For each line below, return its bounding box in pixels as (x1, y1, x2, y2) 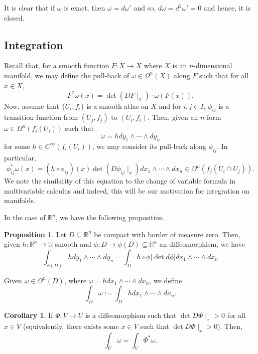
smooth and (55, 239, 91, 249)
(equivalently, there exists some (23, 320, 119, 331)
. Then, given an (147, 112, 198, 122)
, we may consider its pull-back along (92, 140, 206, 151)
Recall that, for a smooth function (4, 60, 109, 71)
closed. (4, 12, 25, 23)
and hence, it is (203, 3, 251, 13)
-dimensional (193, 60, 232, 71)
